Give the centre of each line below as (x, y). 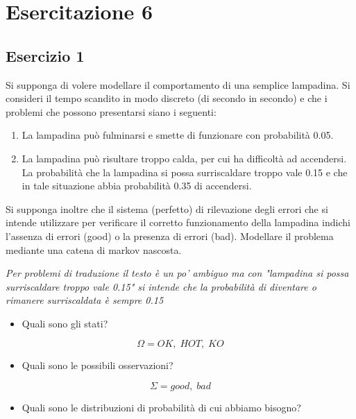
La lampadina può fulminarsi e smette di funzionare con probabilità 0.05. (178, 135)
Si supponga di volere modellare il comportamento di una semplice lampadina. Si (178, 84)
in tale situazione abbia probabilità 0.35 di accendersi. (137, 186)
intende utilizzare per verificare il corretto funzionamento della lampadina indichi (178, 222)
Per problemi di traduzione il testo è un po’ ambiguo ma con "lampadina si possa (177, 273)
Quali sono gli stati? (65, 323)
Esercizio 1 (45, 55)
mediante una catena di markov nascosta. (94, 249)
